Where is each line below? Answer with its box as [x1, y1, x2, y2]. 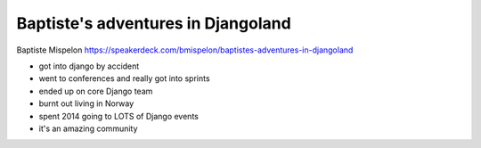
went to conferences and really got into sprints [38, 73, 210, 84]
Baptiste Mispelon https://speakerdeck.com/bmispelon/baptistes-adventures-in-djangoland [16, 45, 354, 55]
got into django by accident [38, 61, 140, 71]
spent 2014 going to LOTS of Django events [38, 111, 200, 121]
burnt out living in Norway [38, 98, 135, 109]
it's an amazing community [38, 123, 138, 134]
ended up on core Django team [38, 86, 153, 96]
